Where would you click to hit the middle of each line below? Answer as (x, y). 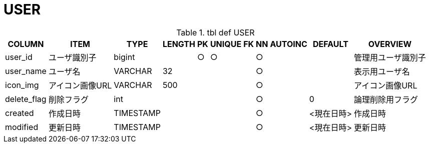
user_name (26, 71)
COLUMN (26, 44)
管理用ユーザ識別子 (390, 57)
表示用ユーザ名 (382, 71)
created (20, 113)
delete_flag (26, 99)
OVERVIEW (390, 44)
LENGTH (179, 44)
